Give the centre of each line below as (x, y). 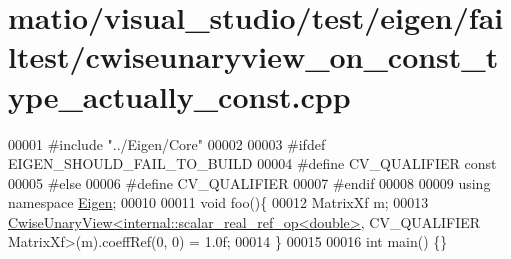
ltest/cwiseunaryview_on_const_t (253, 56)
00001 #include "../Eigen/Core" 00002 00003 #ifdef (167, 143)
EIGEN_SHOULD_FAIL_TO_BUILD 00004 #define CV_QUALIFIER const (252, 163)
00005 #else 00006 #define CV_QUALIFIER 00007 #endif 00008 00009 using (249, 182)
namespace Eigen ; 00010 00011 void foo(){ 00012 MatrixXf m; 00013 (218, 202)
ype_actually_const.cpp (179, 95)
